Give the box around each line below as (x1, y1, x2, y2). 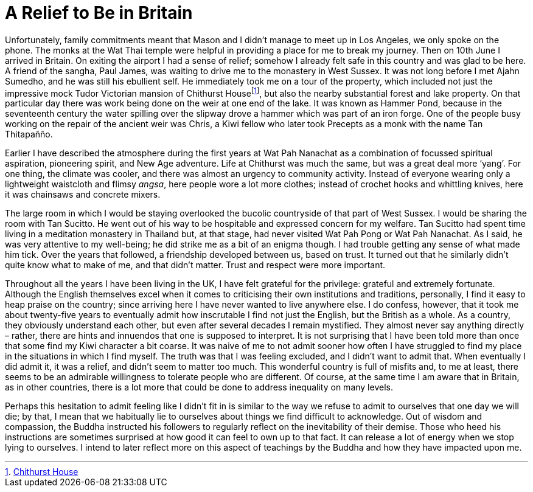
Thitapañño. (5, 129, 53, 140)
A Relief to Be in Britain (5, 2, 193, 23)
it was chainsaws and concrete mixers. (5, 189, 161, 200)
